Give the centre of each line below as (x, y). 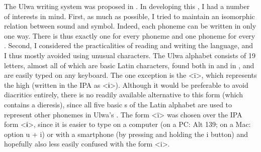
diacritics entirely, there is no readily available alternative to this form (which (123, 95)
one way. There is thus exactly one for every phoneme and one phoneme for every (130, 35)
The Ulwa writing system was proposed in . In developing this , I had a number (127, 6)
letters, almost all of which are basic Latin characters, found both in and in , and (129, 65)
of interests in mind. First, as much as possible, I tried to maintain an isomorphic (129, 16)
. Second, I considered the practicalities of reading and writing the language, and (129, 45)
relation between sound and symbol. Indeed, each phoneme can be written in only (130, 26)
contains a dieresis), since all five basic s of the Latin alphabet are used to (118, 104)
